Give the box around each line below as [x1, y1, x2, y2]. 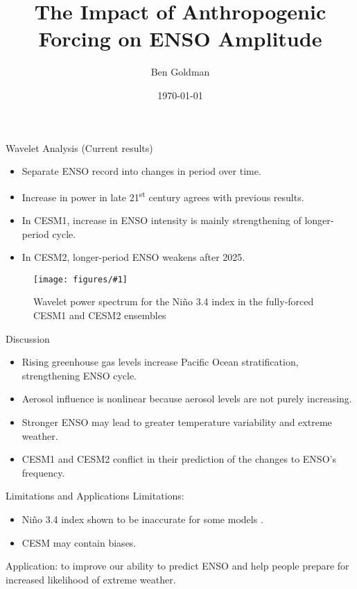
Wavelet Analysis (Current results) [6, 140, 153, 155]
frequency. [21, 465, 65, 479]
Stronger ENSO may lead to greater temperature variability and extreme [21, 414, 332, 429]
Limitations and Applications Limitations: [6, 488, 184, 503]
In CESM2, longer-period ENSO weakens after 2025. [21, 250, 245, 264]
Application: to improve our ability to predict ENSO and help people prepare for [6, 558, 349, 573]
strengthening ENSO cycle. [21, 368, 137, 382]
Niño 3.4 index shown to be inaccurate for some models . [21, 511, 263, 526]
